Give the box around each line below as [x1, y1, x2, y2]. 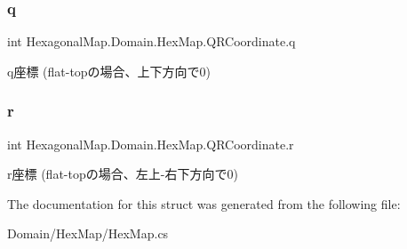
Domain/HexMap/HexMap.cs [7, 224, 169, 243]
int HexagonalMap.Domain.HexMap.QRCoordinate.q [7, 32, 296, 51]
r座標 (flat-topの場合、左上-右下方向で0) [7, 165, 238, 183]
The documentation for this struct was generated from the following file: [7, 194, 401, 213]
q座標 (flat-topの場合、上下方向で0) [7, 61, 211, 80]
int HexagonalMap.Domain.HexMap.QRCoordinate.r [7, 134, 294, 153]
